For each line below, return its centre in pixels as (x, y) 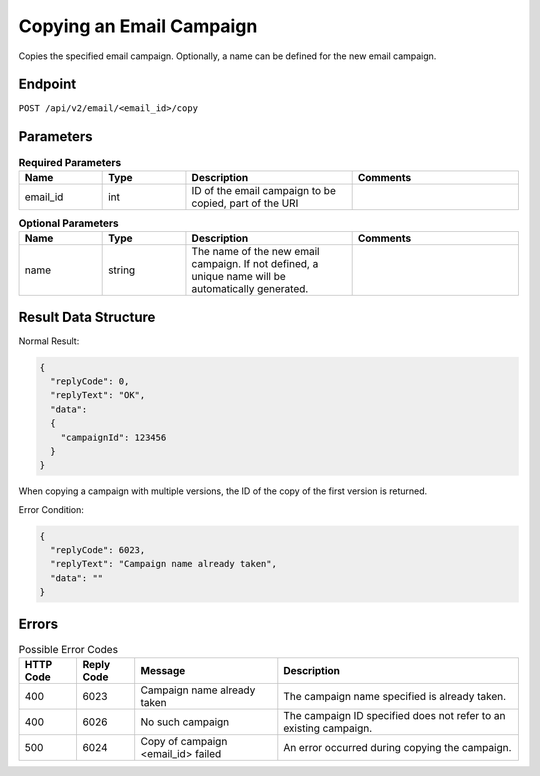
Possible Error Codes (68, 649)
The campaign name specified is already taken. (395, 697)
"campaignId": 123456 (113, 437)
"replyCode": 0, (90, 381)
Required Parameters (70, 162)
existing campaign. (328, 728)
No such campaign (185, 722)
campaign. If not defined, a (255, 264)
